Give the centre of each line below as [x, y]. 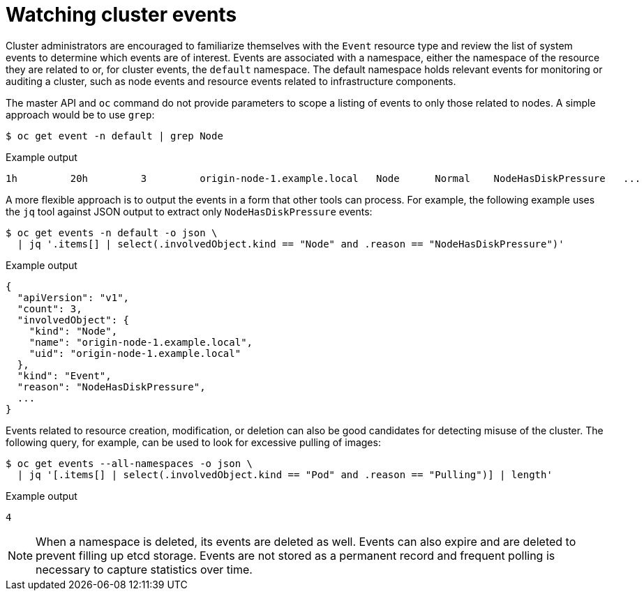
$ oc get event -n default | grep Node [114, 136]
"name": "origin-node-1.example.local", [141, 342]
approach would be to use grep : [80, 114]
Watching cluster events [121, 15]
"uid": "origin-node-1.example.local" [135, 353]
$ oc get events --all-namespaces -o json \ [129, 463]
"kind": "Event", [64, 375]
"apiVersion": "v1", [73, 297]
